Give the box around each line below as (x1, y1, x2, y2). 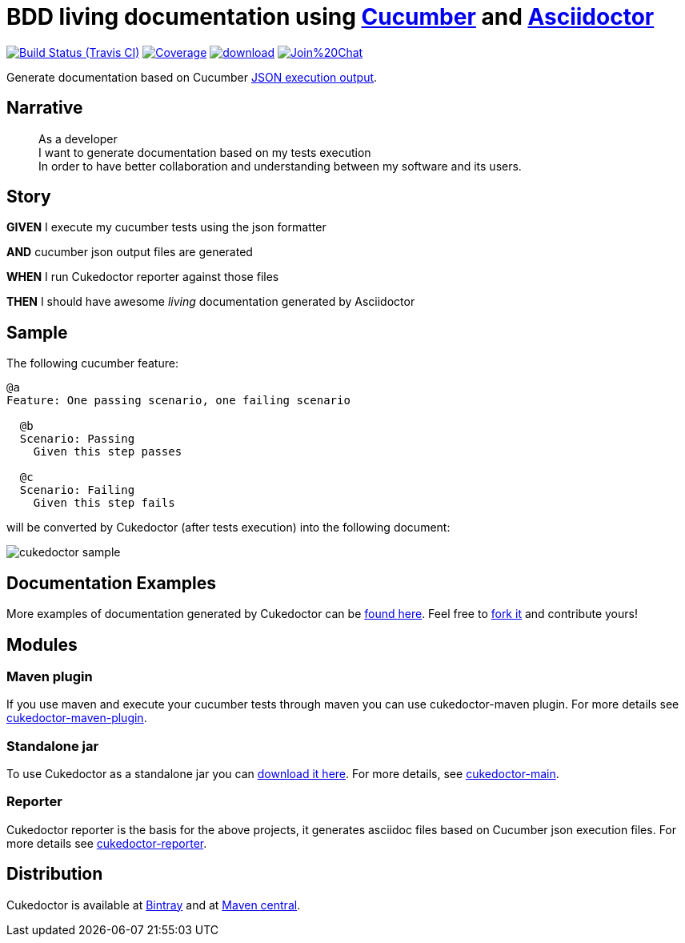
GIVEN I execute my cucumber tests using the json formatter (6, 220, 326, 235)
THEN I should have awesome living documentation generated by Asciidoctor (6, 295, 415, 309)
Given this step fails (33, 496, 175, 510)
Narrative (6, 98, 83, 118)
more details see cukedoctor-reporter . (6, 836, 207, 850)
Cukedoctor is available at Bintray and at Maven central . (6, 897, 301, 912)
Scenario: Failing (19, 484, 135, 497)
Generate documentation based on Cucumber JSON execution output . (6, 70, 378, 84)
